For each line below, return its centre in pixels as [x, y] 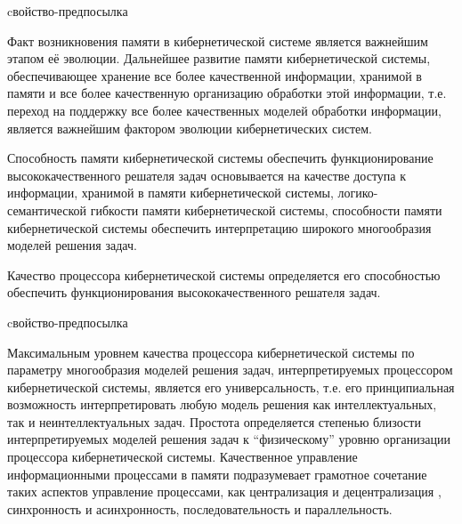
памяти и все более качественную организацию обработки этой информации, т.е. [227, 93]
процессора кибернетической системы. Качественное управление [182, 457]
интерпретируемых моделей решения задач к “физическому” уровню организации [229, 439]
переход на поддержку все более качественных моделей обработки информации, [224, 110]
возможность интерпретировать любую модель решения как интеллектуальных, [222, 404]
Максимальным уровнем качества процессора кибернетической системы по [211, 352]
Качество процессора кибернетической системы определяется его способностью [224, 274]
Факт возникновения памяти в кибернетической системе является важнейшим [218, 40]
